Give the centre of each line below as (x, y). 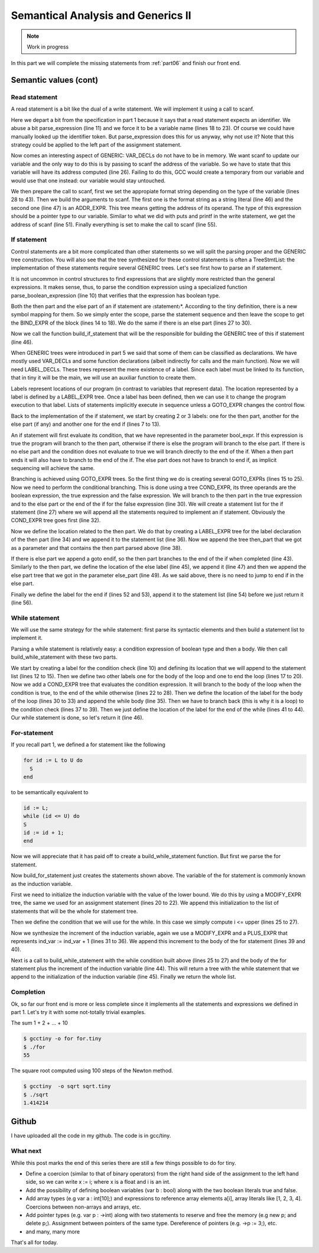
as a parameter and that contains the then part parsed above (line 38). (97, 548)
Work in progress (48, 47)
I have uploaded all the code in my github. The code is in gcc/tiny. (91, 1136)
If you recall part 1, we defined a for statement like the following (88, 744)
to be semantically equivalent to (50, 792)
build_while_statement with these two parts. (64, 657)
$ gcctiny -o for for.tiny (62, 1039)
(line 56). (22, 603)
